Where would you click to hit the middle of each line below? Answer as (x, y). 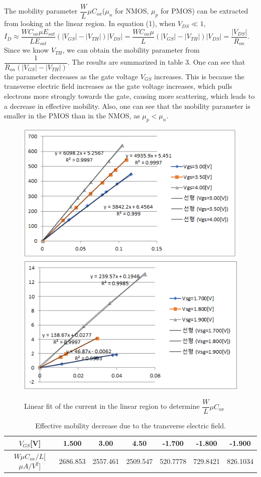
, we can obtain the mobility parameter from (131, 50)
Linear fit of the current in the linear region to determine (112, 406)
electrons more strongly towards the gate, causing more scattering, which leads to (129, 96)
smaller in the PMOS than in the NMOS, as (72, 116)
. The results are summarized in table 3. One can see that (156, 62)
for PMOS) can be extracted (204, 11)
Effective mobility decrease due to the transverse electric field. (130, 426)
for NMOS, (132, 11)
